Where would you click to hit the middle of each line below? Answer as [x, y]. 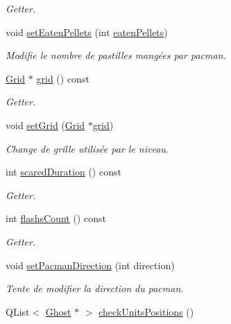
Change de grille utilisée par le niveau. [87, 148]
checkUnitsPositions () [146, 311]
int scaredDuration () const [63, 172]
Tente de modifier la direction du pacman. [95, 288]
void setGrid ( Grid [45, 125]
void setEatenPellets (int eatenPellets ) [87, 32]
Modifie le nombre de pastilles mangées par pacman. [116, 55]
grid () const [63, 78]
